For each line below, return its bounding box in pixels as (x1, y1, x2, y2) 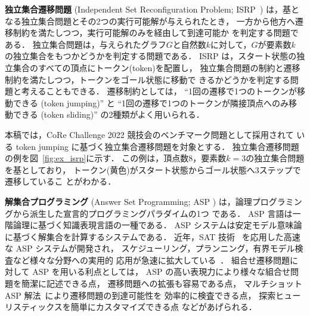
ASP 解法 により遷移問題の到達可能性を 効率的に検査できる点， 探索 (5, 289, 276, 301)
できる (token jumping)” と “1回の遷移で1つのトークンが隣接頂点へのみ (13, 96, 289, 109)
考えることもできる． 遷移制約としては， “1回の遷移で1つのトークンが (21, 85, 297, 97)
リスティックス (5, 300, 63, 313)
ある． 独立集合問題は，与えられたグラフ (5, 38, 166, 50)
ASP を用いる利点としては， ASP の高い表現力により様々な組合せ (32, 265, 290, 278)
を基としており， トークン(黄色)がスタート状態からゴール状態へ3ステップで (5, 163, 301, 176)
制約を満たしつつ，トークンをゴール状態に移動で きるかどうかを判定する (5, 73, 290, 85)
